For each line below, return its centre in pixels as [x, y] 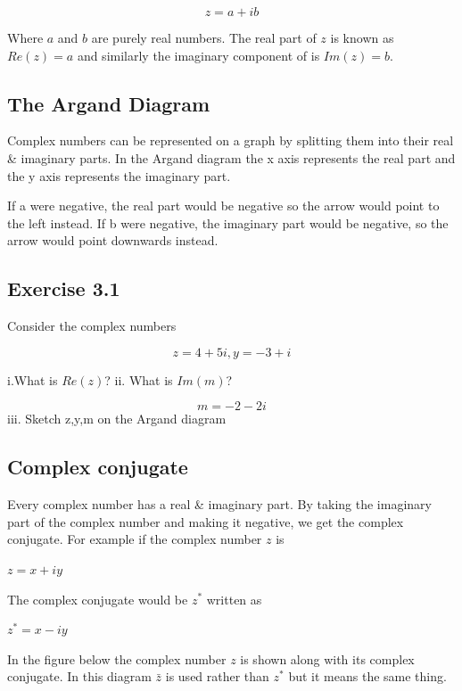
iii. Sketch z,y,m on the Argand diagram [117, 419]
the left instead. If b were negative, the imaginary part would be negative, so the [228, 222]
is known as [362, 37]
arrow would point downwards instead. [113, 240]
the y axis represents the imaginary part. [119, 175]
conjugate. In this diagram [79, 676]
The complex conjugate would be [98, 599]
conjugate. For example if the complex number [135, 539]
